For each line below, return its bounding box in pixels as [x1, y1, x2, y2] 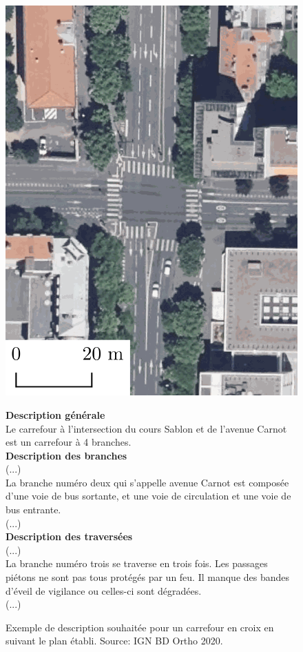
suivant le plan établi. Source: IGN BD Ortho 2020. [6, 633, 223, 648]
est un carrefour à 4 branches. [6, 435, 132, 449]
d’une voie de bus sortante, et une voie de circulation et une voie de [6, 488, 291, 503]
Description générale [6, 407, 105, 422]
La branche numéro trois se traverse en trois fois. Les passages [6, 556, 268, 571]
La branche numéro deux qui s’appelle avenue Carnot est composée [6, 475, 289, 489]
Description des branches [6, 448, 127, 462]
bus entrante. [6, 502, 61, 517]
